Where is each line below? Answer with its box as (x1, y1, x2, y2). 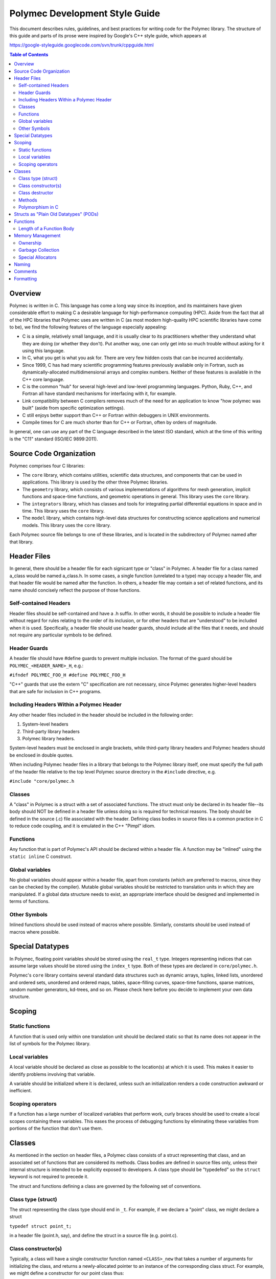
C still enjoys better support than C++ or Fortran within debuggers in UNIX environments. (22, 412, 210, 418)
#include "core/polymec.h (9, 778, 75, 784)
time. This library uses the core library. (22, 508, 105, 514)
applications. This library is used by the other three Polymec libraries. (22, 479, 169, 486)
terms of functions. (9, 898, 50, 905)
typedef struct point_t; (9, 1223, 72, 1229)
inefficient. (9, 1088, 32, 1094)
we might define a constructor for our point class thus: (9, 1270, 124, 1276)
